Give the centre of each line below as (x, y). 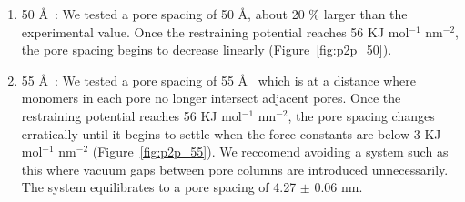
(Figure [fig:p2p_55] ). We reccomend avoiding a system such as (270, 151)
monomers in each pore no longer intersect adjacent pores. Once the (211, 98)
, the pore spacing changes (361, 115)
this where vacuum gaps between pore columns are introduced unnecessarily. (235, 169)
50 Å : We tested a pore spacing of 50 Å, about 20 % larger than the (214, 14)
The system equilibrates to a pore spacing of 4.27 (159, 187)
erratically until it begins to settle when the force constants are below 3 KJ (231, 133)
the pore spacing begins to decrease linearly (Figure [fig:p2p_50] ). (207, 50)
